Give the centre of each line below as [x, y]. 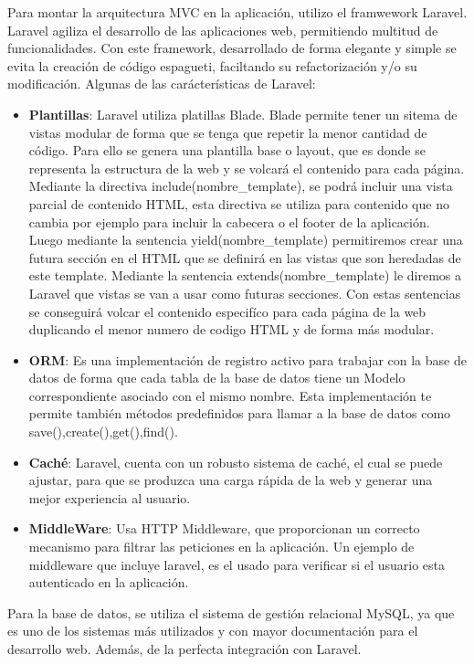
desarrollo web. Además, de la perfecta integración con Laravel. [184, 648]
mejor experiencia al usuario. [110, 497]
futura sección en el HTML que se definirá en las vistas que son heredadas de [245, 257]
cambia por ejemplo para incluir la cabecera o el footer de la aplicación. [229, 221]
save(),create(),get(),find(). [103, 432]
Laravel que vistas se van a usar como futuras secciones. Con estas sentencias [245, 293]
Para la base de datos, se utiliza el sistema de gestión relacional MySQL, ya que [231, 612]
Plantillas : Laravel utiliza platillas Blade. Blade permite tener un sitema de [243, 114]
